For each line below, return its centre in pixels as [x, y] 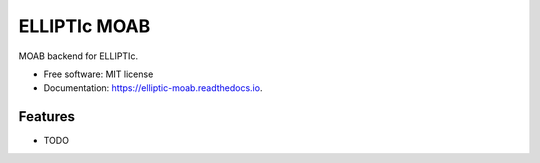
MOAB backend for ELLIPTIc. [78, 56]
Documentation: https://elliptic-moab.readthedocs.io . [153, 88]
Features [46, 116]
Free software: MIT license [98, 74]
